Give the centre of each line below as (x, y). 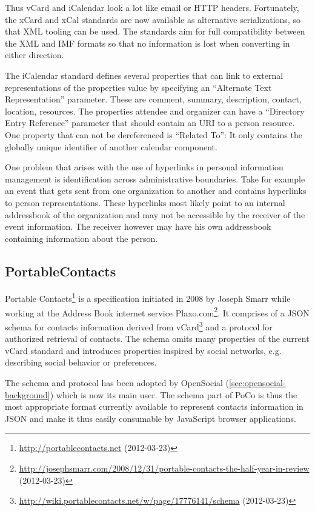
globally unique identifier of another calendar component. (111, 146)
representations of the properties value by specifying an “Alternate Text (138, 87)
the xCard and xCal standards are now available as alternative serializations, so (153, 19)
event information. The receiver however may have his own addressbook (138, 226)
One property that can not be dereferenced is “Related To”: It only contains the (154, 134)
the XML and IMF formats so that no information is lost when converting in (148, 43)
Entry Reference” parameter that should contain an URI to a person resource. (150, 123)
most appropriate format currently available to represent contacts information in (154, 406)
